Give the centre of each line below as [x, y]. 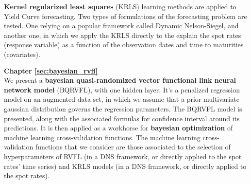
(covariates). [22, 54]
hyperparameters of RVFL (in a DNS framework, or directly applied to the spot [123, 156]
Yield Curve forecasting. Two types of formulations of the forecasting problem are [125, 16]
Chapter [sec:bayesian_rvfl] [51, 70]
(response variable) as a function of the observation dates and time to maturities [124, 45]
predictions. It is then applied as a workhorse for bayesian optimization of [118, 128]
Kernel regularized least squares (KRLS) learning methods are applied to [120, 6]
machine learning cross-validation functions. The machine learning [102, 137]
